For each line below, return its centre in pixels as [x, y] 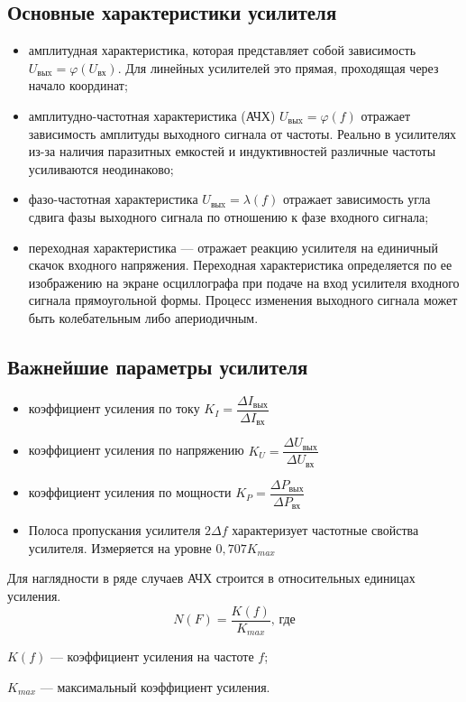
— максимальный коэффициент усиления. [155, 686]
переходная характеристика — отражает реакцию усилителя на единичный [233, 247]
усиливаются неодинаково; [101, 168]
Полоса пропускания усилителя [114, 530]
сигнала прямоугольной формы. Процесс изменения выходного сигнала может [243, 300]
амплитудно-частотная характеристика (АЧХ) [152, 115]
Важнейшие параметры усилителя [158, 366]
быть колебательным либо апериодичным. [143, 317]
